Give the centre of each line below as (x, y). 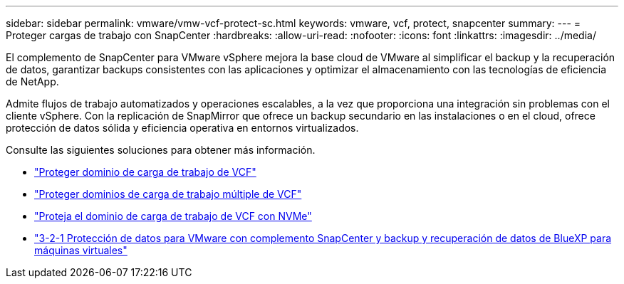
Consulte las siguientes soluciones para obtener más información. (161, 150)
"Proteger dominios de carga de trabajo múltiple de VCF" (168, 194)
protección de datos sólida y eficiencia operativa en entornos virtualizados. (182, 128)
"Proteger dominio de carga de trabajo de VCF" (145, 172)
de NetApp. (32, 81)
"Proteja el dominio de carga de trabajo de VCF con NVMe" (173, 216)
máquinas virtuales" (81, 250)
